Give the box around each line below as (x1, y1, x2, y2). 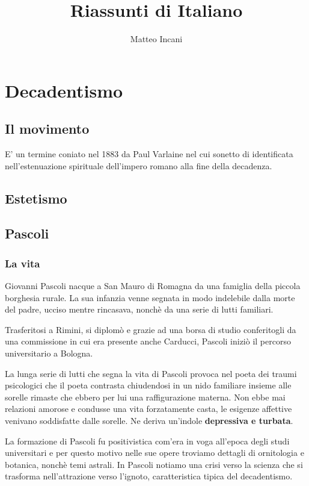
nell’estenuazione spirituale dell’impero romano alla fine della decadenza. (5, 159, 272, 172)
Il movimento (5, 119, 90, 138)
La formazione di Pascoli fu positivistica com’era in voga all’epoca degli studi (5, 434, 290, 447)
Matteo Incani (130, 33, 183, 45)
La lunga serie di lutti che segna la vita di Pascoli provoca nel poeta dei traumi (5, 367, 297, 379)
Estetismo (5, 188, 67, 207)
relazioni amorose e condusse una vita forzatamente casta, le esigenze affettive (5, 402, 292, 415)
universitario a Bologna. (5, 347, 93, 360)
